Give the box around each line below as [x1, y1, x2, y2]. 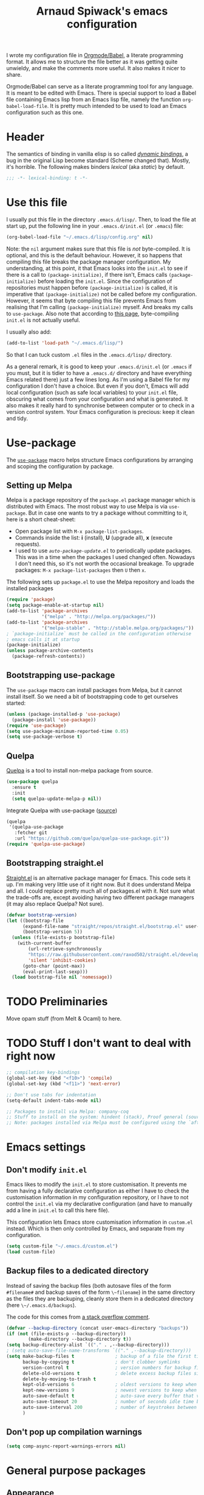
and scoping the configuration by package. [6, 462, 114, 470]
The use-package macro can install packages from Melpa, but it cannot [6, 686, 182, 693]
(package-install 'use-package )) [12, 716, 97, 723]
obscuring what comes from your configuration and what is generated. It [6, 395, 188, 402]
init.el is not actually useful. [6, 316, 80, 324]
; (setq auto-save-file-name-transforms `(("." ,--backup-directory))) [6, 1347, 191, 1354]
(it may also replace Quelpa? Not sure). [6, 900, 104, 907]
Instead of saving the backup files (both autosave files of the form [6, 1282, 172, 1289]
